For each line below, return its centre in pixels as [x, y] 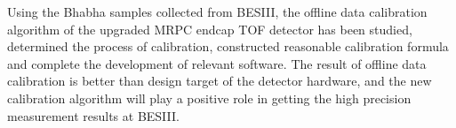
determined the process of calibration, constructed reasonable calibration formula [228, 46]
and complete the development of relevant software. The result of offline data [217, 63]
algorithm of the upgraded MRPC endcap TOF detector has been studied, [210, 29]
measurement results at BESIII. [93, 115]
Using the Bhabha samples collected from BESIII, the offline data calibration [217, 11]
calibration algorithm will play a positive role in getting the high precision [209, 98]
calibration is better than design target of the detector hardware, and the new [220, 81]
